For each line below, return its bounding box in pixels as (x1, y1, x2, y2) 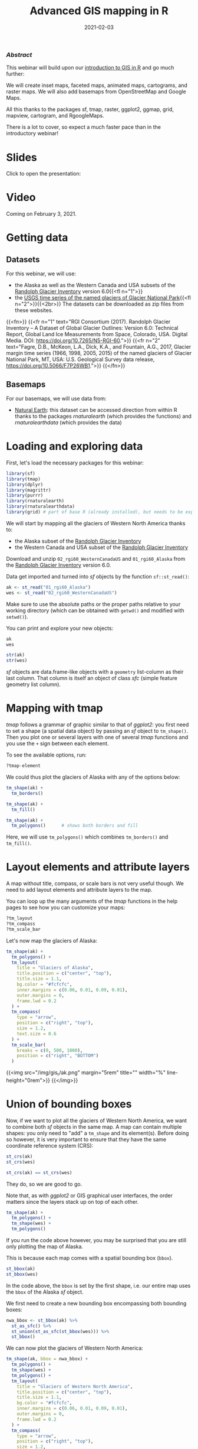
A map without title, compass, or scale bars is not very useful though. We (6, 880, 184, 887)
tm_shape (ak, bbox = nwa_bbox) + (6, 1356, 88, 1362)
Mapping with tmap (6, 701, 103, 715)
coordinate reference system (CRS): (6, 1142, 94, 1149)
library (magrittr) (6, 487, 51, 493)
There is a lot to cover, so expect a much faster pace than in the (6, 124, 161, 131)
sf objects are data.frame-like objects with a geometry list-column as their (6, 668, 184, 675)
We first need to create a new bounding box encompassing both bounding (6, 1299, 187, 1307)
